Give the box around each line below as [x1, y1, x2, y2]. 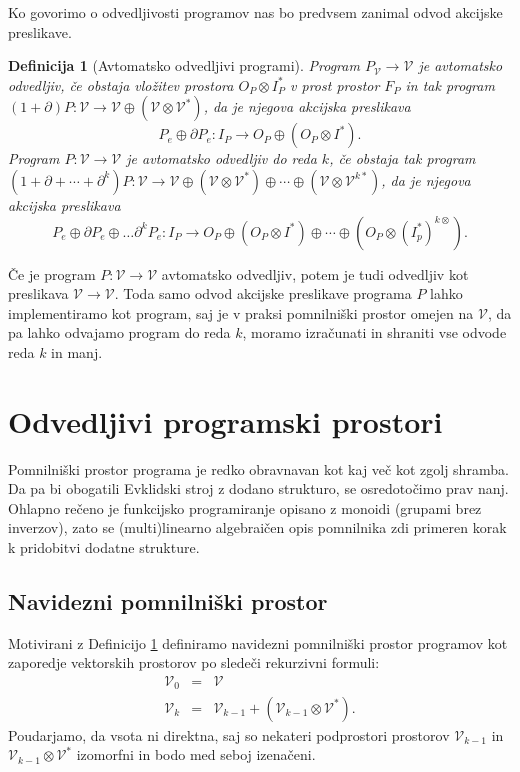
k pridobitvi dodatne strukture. [8, 537, 200, 558]
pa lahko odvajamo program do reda [8, 322, 231, 343]
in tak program [405, 74, 495, 95]
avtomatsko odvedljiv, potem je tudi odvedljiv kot [161, 263, 469, 284]
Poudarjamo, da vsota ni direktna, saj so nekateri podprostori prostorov [8, 724, 450, 745]
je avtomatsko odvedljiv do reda [126, 148, 317, 169]
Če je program [8, 263, 96, 284]
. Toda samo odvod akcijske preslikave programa [114, 283, 412, 304]
